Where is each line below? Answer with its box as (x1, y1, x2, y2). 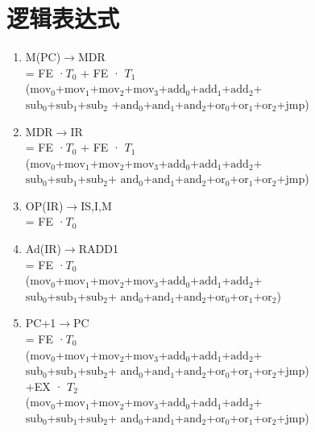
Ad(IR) (25, 240, 61, 257)
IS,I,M (81, 197, 112, 214)
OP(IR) (25, 197, 64, 214)
